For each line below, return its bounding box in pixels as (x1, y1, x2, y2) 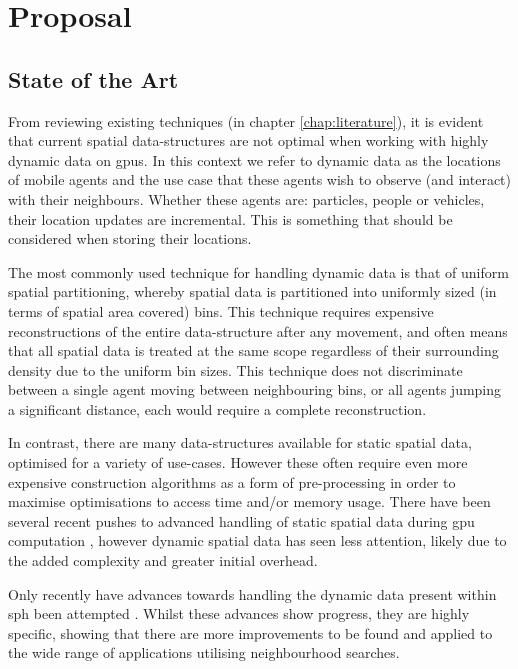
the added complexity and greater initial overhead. (8, 550, 318, 571)
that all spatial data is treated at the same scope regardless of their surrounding (8, 340, 499, 361)
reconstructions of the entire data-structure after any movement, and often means (8, 320, 508, 341)
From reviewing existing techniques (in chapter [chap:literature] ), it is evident (8, 110, 484, 131)
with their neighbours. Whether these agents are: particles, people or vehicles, (8, 188, 485, 209)
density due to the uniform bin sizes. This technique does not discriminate (8, 359, 463, 380)
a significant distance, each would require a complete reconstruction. (8, 398, 427, 419)
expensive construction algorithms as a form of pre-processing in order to (8, 471, 456, 492)
